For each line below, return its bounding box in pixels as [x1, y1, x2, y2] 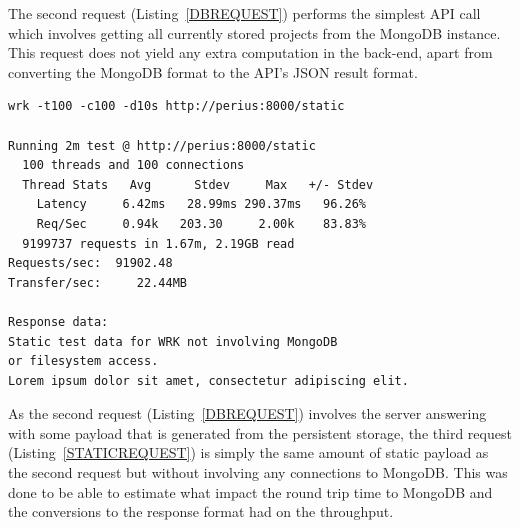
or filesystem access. [8, 354, 159, 369]
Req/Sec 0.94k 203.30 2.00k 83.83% [36, 216, 366, 231]
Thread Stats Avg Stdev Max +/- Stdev [22, 177, 374, 192]
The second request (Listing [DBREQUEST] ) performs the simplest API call [8, 3, 481, 23]
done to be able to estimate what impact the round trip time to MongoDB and [8, 481, 493, 502]
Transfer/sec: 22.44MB [8, 275, 187, 290]
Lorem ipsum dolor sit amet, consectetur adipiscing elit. [8, 373, 409, 388]
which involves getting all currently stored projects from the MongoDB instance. [8, 22, 501, 43]
